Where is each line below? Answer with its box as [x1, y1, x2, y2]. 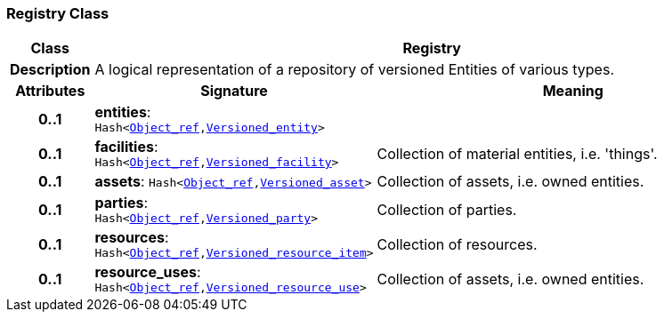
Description [10, 60, 91, 79]
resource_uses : [94, 263, 201, 282]
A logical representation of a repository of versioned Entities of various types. [94, 60, 614, 79]
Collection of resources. [377, 235, 538, 253]
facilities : [94, 138, 158, 156]
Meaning [542, 82, 603, 100]
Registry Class [6, 4, 109, 22]
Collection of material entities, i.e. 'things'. [377, 144, 658, 163]
